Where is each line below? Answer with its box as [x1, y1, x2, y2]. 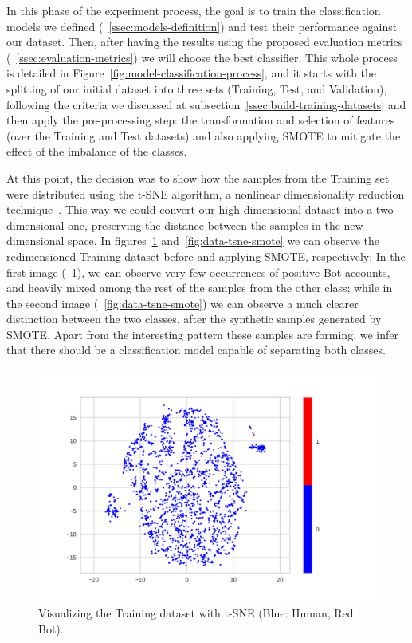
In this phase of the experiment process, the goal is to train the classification [6, 2, 381, 18]
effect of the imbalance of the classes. [6, 143, 187, 160]
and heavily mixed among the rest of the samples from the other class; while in [6, 279, 393, 296]
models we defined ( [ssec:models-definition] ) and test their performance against [6, 18, 398, 34]
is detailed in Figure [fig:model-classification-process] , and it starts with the [6, 65, 377, 81]
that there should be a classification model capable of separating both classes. [6, 341, 386, 358]
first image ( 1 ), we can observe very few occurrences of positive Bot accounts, [6, 263, 390, 280]
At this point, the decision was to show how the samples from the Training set [6, 169, 390, 186]
